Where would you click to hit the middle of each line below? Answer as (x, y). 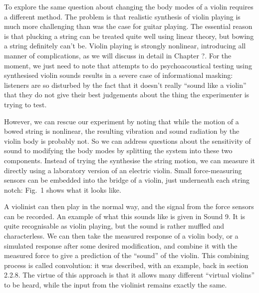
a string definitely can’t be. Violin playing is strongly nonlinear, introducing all (125, 46)
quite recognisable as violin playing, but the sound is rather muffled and (114, 226)
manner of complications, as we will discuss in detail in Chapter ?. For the (118, 55)
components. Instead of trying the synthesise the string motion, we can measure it (130, 160)
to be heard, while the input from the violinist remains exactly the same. (116, 285)
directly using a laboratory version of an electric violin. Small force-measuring (123, 170)
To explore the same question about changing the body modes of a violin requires (129, 6)
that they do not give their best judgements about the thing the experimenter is (127, 95)
